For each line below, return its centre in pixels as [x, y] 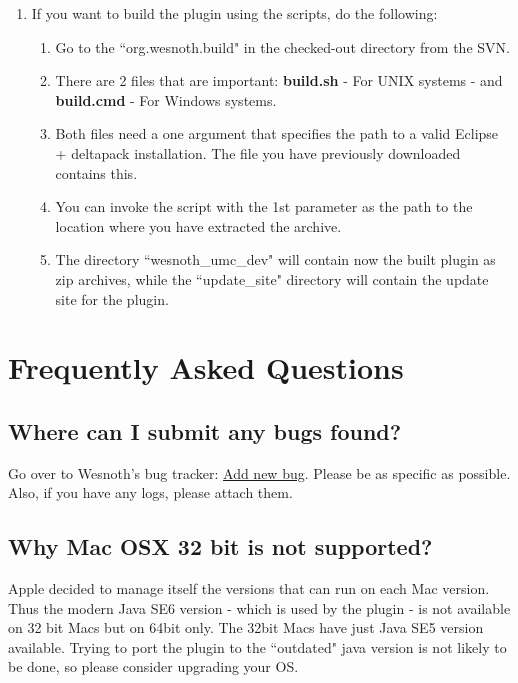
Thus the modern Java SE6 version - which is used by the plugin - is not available [259, 607]
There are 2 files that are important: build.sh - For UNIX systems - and [279, 80]
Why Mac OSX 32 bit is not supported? [220, 546]
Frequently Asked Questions [206, 367]
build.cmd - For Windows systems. [166, 99]
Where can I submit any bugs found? [205, 430]
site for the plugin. [112, 298]
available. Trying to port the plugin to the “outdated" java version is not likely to [257, 646]
